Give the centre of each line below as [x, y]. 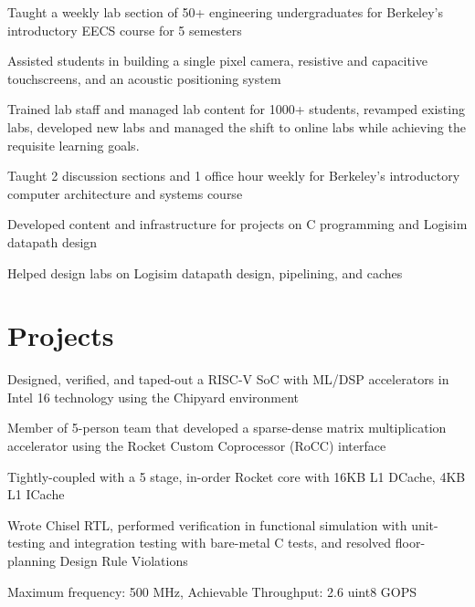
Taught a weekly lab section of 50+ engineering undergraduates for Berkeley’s [226, 12]
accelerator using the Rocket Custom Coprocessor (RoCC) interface [197, 446]
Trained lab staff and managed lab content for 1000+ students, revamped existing [236, 109]
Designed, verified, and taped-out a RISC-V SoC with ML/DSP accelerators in [228, 379]
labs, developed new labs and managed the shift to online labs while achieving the [237, 126]
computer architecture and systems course [125, 193]
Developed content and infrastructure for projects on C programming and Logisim [237, 224]
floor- [410, 543]
